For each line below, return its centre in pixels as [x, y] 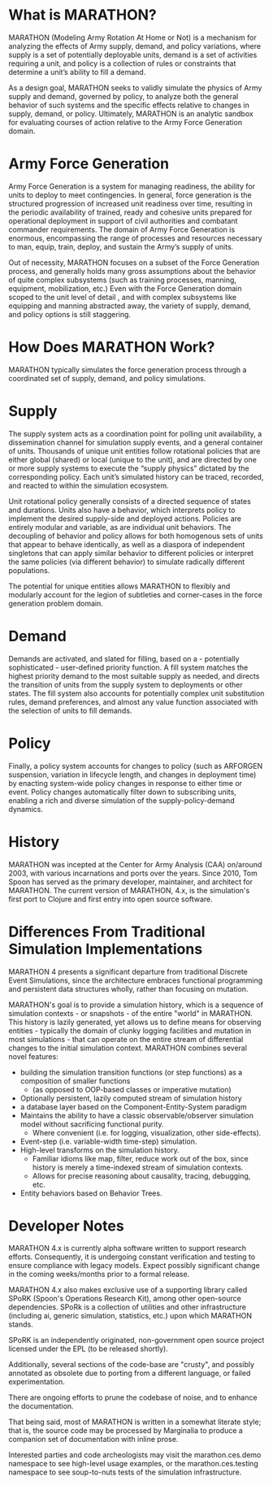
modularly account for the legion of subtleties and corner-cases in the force [135, 594]
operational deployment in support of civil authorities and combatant [123, 220]
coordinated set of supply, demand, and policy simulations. [107, 378]
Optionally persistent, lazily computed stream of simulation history [131, 1098]
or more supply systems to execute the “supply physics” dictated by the [129, 468]
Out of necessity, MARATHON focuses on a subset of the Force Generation [134, 263]
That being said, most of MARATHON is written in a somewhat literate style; [135, 1422]
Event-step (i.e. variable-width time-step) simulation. [108, 1141]
